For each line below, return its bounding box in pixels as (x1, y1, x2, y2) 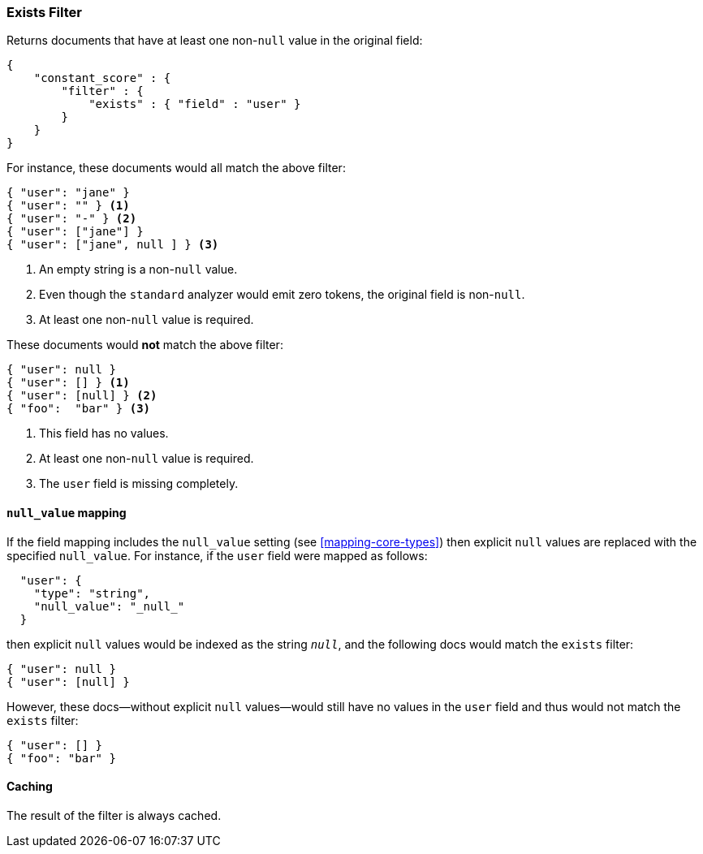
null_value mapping (6, 505, 127, 520)
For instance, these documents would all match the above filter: (6, 161, 346, 175)
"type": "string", (33, 586, 151, 600)
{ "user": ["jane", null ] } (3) (6, 238, 219, 252)
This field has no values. (39, 426, 169, 441)
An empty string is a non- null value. (39, 262, 238, 277)
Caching (6, 779, 53, 794)
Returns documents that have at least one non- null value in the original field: (6, 33, 423, 48)
